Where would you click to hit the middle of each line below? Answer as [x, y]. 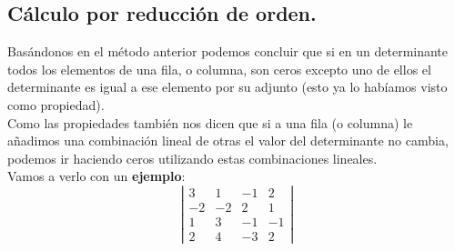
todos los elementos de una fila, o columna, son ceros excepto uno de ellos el [219, 69]
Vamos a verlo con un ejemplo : [96, 176]
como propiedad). [56, 104]
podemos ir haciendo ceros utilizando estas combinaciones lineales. [192, 158]
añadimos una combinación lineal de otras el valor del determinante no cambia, [228, 141]
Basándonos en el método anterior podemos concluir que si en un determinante [228, 51]
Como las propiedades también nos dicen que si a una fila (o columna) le [210, 122]
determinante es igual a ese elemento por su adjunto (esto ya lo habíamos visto [227, 87]
